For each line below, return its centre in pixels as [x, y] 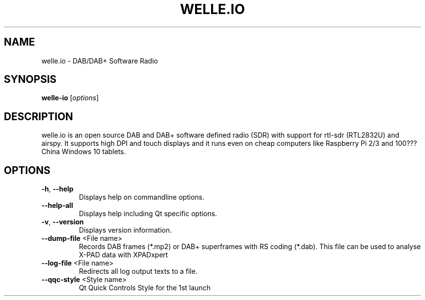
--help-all [57, 205]
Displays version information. [125, 230]
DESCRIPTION [39, 116]
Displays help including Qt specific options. [148, 214]
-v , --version [63, 222]
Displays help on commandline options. [142, 197]
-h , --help [57, 189]
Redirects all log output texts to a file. [138, 271]
